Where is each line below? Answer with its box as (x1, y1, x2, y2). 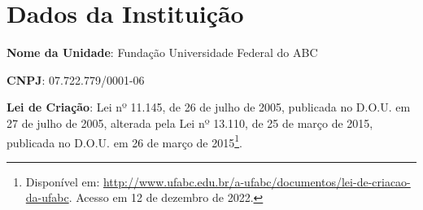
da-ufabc (25, 189, 69, 206)
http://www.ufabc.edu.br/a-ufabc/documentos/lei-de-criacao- (102, 173, 411, 190)
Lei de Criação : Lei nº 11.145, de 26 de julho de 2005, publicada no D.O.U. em (7, 98, 411, 116)
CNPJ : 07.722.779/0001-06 (7, 71, 145, 88)
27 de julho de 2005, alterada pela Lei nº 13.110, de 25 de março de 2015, (7, 114, 373, 131)
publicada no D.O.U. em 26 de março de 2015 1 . (7, 131, 242, 151)
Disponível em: (25, 173, 100, 190)
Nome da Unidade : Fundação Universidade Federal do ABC (7, 44, 318, 61)
